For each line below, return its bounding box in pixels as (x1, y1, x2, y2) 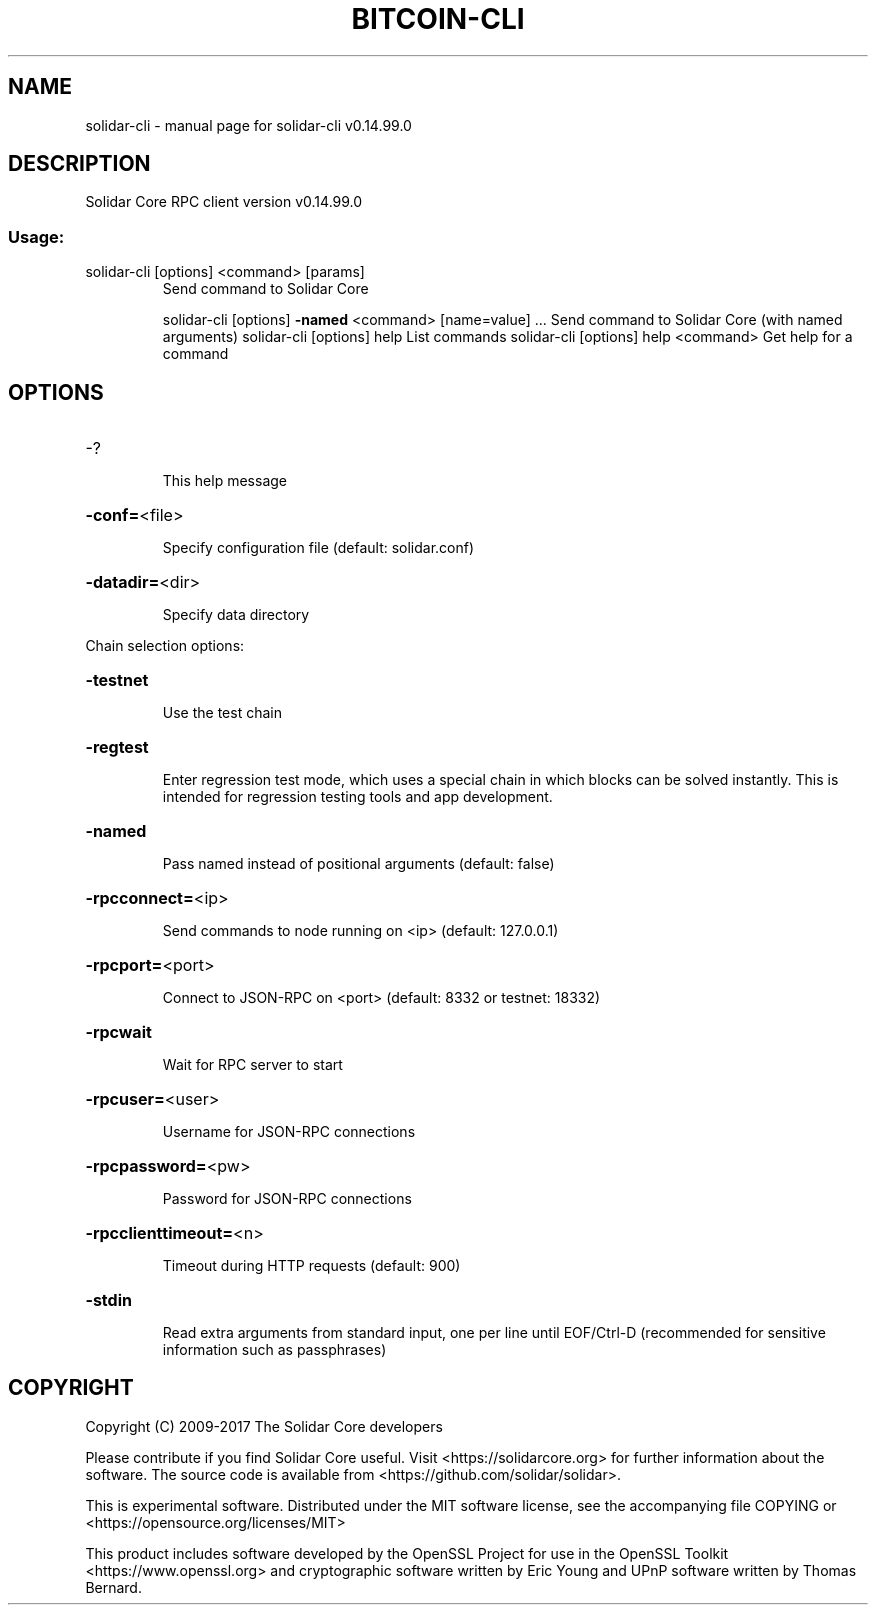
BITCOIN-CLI (351, 2, 525, 36)
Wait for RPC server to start (162, 1056, 343, 1074)
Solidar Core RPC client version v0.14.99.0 (85, 193, 363, 211)
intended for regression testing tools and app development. (162, 788, 553, 806)
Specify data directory (162, 606, 310, 624)
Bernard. (85, 1578, 142, 1596)
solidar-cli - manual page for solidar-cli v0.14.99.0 (85, 116, 412, 134)
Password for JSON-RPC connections (162, 1190, 412, 1208)
